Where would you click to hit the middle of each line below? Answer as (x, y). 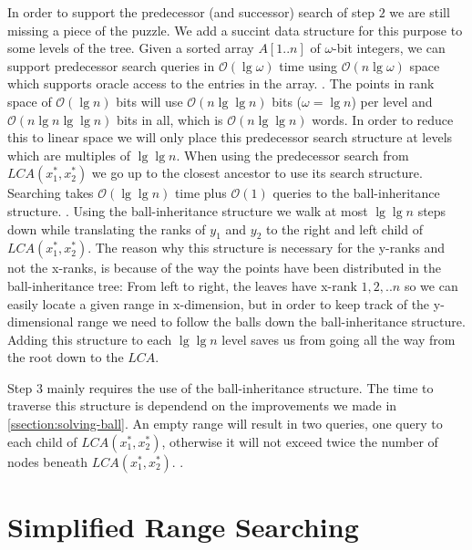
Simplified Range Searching (183, 526)
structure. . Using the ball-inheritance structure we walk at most (188, 210)
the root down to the (66, 357)
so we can (431, 285)
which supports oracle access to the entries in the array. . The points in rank (221, 83)
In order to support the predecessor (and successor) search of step (191, 12)
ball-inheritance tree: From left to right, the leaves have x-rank (182, 285)
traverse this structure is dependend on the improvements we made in (202, 405)
